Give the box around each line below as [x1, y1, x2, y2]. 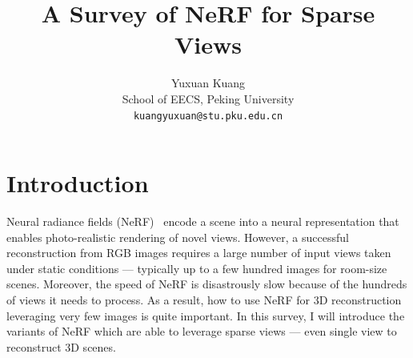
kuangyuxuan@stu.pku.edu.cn [133, 110, 283, 122]
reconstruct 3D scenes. [6, 338, 116, 355]
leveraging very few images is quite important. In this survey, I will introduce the [6, 307, 405, 324]
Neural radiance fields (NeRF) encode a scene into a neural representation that [6, 213, 399, 230]
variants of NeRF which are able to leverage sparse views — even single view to [6, 323, 397, 340]
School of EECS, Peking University [122, 90, 295, 107]
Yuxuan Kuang [170, 74, 246, 91]
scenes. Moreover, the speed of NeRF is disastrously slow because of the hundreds [6, 276, 407, 292]
